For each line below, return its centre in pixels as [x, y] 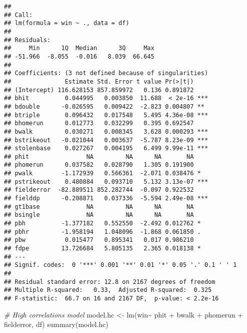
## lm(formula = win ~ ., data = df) [67, 23]
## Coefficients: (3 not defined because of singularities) [106, 73]
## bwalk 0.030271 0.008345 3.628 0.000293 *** [106, 131]
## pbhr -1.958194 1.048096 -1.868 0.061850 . [102, 232]
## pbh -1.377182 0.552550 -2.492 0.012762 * [102, 224]
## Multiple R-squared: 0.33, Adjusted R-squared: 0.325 [108, 290]
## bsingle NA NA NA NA [99, 215]
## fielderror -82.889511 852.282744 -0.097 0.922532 [99, 190]
